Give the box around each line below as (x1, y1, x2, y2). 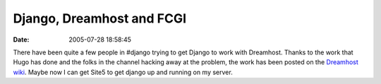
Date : (13, 35, 30, 44)
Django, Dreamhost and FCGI (13, 11, 187, 26)
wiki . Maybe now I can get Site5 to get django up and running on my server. (13, 68, 233, 76)
